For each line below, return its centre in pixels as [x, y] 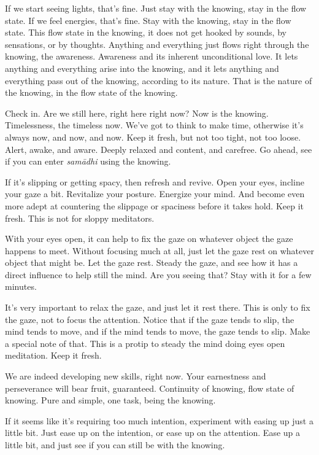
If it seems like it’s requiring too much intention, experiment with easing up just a [159, 420]
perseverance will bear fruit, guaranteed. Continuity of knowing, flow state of [150, 388]
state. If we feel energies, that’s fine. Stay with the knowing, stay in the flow [148, 20]
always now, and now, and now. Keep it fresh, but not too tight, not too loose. [153, 137]
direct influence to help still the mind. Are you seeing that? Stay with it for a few [158, 274]
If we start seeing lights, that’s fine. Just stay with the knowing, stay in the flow [156, 8]
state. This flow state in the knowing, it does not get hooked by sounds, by [146, 32]
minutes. [21, 286]
